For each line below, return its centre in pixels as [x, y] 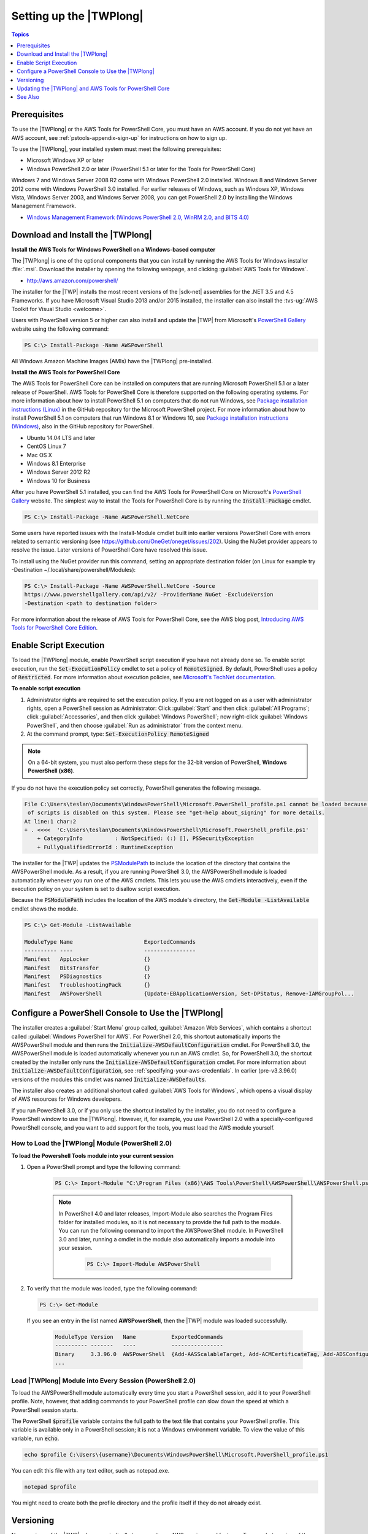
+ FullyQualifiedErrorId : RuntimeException [105, 847]
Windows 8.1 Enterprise [56, 464]
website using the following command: [60, 329]
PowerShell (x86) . [51, 771]
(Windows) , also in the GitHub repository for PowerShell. [83, 426]
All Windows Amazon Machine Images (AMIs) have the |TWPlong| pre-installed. [112, 361]
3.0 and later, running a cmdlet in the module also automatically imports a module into [167, 1239]
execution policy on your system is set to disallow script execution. [96, 888]
